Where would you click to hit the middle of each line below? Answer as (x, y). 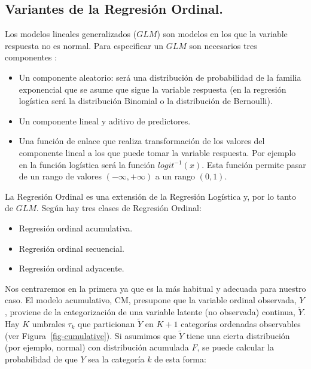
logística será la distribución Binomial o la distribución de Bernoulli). (146, 101)
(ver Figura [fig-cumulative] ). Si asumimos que (91, 335)
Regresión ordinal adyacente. (71, 268)
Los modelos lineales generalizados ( (71, 34)
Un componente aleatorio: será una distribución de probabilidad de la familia (160, 77)
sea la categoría (116, 359)
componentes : (31, 57)
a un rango (175, 176)
